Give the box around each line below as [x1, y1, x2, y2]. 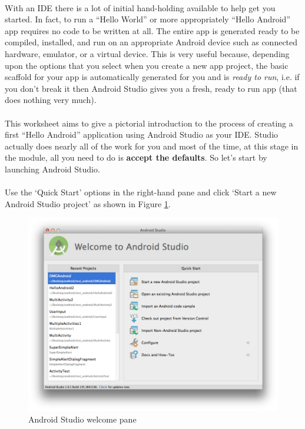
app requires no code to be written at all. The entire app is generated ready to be [5, 24, 300, 36]
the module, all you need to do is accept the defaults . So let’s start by [5, 151, 267, 164]
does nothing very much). [5, 94, 97, 106]
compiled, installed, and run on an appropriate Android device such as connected [5, 36, 298, 48]
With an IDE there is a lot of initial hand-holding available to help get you [5, 1, 276, 14]
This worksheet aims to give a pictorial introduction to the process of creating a [5, 117, 293, 129]
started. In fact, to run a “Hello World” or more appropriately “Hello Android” [5, 13, 290, 25]
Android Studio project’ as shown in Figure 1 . [5, 197, 171, 209]
